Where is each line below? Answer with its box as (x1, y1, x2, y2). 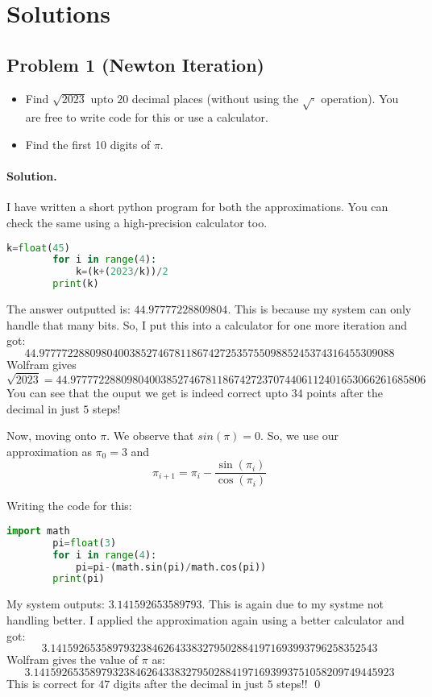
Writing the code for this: (6, 497, 132, 514)
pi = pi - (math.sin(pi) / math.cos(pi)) (75, 561, 267, 573)
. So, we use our (260, 427, 339, 444)
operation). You (321, 89, 399, 106)
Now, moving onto (6, 427, 97, 444)
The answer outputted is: (6, 301, 131, 317)
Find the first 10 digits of (25, 135, 151, 152)
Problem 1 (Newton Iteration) (6, 52, 264, 77)
